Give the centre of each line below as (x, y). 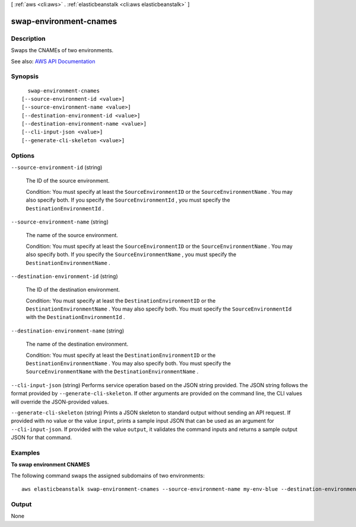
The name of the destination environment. (77, 344)
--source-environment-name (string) (60, 222)
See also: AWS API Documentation (53, 61)
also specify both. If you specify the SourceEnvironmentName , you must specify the (131, 254)
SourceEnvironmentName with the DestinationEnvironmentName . (112, 372)
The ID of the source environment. (68, 181)
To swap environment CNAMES (50, 465)
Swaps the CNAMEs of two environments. (62, 50)
